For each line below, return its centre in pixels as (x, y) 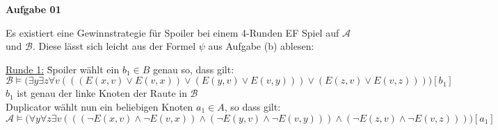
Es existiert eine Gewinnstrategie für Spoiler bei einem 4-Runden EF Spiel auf (172, 32)
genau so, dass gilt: (193, 69)
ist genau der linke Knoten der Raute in (102, 93)
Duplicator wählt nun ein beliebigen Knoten (99, 106)
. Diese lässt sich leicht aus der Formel (114, 46)
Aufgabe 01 (33, 9)
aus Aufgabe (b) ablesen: (261, 46)
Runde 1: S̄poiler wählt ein (63, 69)
